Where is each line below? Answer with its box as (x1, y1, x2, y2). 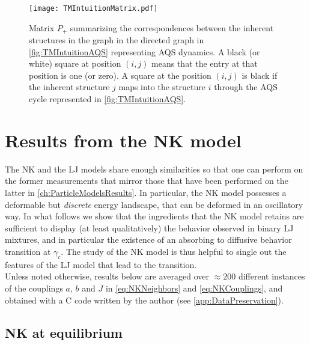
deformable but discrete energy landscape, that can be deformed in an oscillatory (5, 198, 303, 210)
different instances (238, 270, 305, 282)
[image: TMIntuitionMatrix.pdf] (29, 4, 158, 13)
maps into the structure (118, 81, 205, 93)
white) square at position (29, 57, 121, 70)
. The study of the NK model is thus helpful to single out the (61, 245, 287, 257)
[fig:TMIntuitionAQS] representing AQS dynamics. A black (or (29, 45, 260, 58)
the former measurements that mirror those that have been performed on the (5, 174, 288, 187)
